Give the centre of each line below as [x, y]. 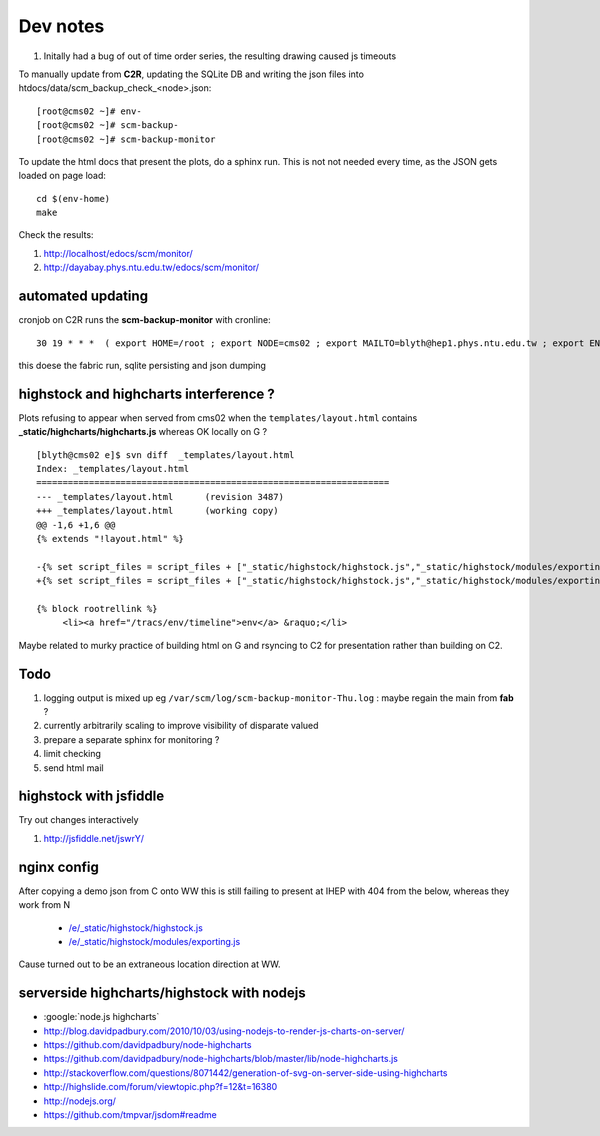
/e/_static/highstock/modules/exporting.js [154, 941]
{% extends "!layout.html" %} [110, 538]
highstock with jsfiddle [91, 796]
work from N [44, 905]
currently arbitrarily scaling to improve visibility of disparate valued [181, 726]
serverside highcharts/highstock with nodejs [162, 993]
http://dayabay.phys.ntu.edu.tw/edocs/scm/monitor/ [151, 267]
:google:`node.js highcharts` [101, 1017]
